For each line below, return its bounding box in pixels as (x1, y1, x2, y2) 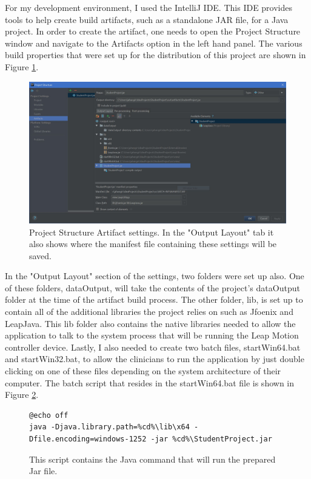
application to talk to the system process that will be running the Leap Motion (5, 329, 299, 342)
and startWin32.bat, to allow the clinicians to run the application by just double (5, 352, 304, 365)
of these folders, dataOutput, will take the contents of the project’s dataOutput (5, 281, 300, 294)
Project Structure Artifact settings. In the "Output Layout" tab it (29, 225, 274, 238)
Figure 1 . (5, 60, 39, 73)
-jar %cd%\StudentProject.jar (150, 435, 272, 444)
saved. (29, 249, 52, 262)
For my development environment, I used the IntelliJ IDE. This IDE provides (5, 1, 293, 13)
